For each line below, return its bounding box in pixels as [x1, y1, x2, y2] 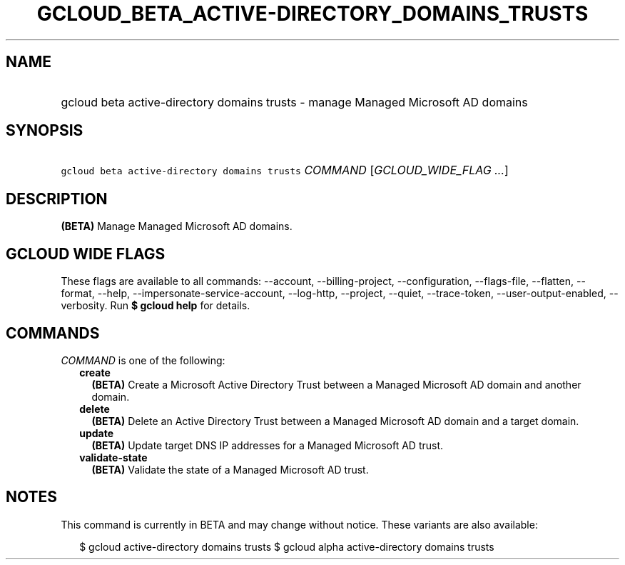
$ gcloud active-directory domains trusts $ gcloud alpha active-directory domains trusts [79, 540, 494, 553]
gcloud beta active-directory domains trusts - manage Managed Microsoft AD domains [61, 94, 528, 109]
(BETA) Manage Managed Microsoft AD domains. [61, 220, 293, 233]
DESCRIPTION [6, 189, 108, 208]
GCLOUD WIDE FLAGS [6, 244, 166, 263]
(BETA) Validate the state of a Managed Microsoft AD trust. [91, 463, 369, 476]
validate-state [79, 451, 148, 464]
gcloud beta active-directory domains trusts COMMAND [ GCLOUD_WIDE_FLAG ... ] [61, 163, 509, 178]
